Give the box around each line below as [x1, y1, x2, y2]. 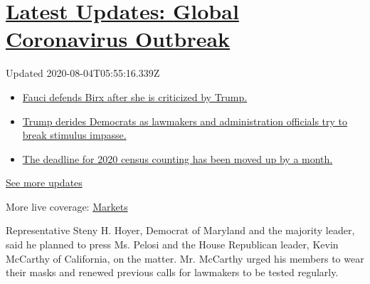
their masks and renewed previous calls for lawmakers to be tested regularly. [6, 265, 339, 280]
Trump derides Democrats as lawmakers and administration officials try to [22, 113, 348, 128]
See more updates [6, 175, 83, 190]
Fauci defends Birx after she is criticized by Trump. [22, 89, 248, 104]
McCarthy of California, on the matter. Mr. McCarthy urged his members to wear [6, 251, 364, 265]
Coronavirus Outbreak [6, 24, 231, 53]
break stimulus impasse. [22, 127, 127, 142]
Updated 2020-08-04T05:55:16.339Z [6, 65, 160, 80]
